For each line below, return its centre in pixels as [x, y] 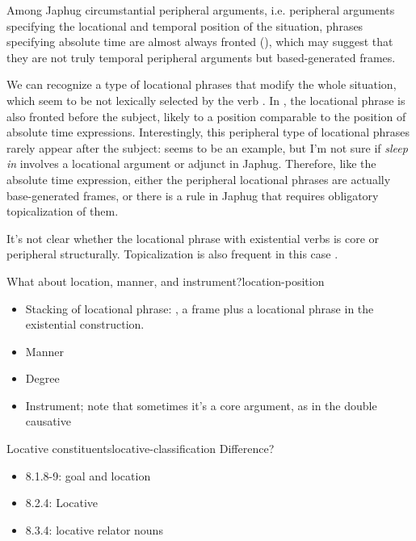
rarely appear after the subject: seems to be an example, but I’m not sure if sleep [207, 147]
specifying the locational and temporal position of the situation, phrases [185, 25]
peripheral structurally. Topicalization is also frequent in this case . [172, 254]
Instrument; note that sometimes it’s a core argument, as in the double [201, 405]
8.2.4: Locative [62, 503]
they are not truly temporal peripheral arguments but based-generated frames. [201, 57]
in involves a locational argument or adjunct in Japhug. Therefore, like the [191, 164]
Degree [42, 378]
